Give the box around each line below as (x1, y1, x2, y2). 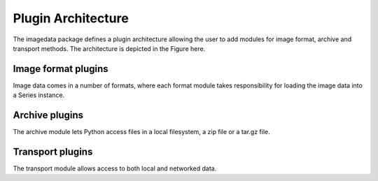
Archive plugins (13, 109, 84, 122)
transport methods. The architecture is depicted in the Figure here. (13, 44, 206, 52)
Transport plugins (13, 145, 93, 157)
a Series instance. (13, 91, 65, 99)
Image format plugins (13, 63, 108, 75)
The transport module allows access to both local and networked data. (13, 164, 217, 173)
